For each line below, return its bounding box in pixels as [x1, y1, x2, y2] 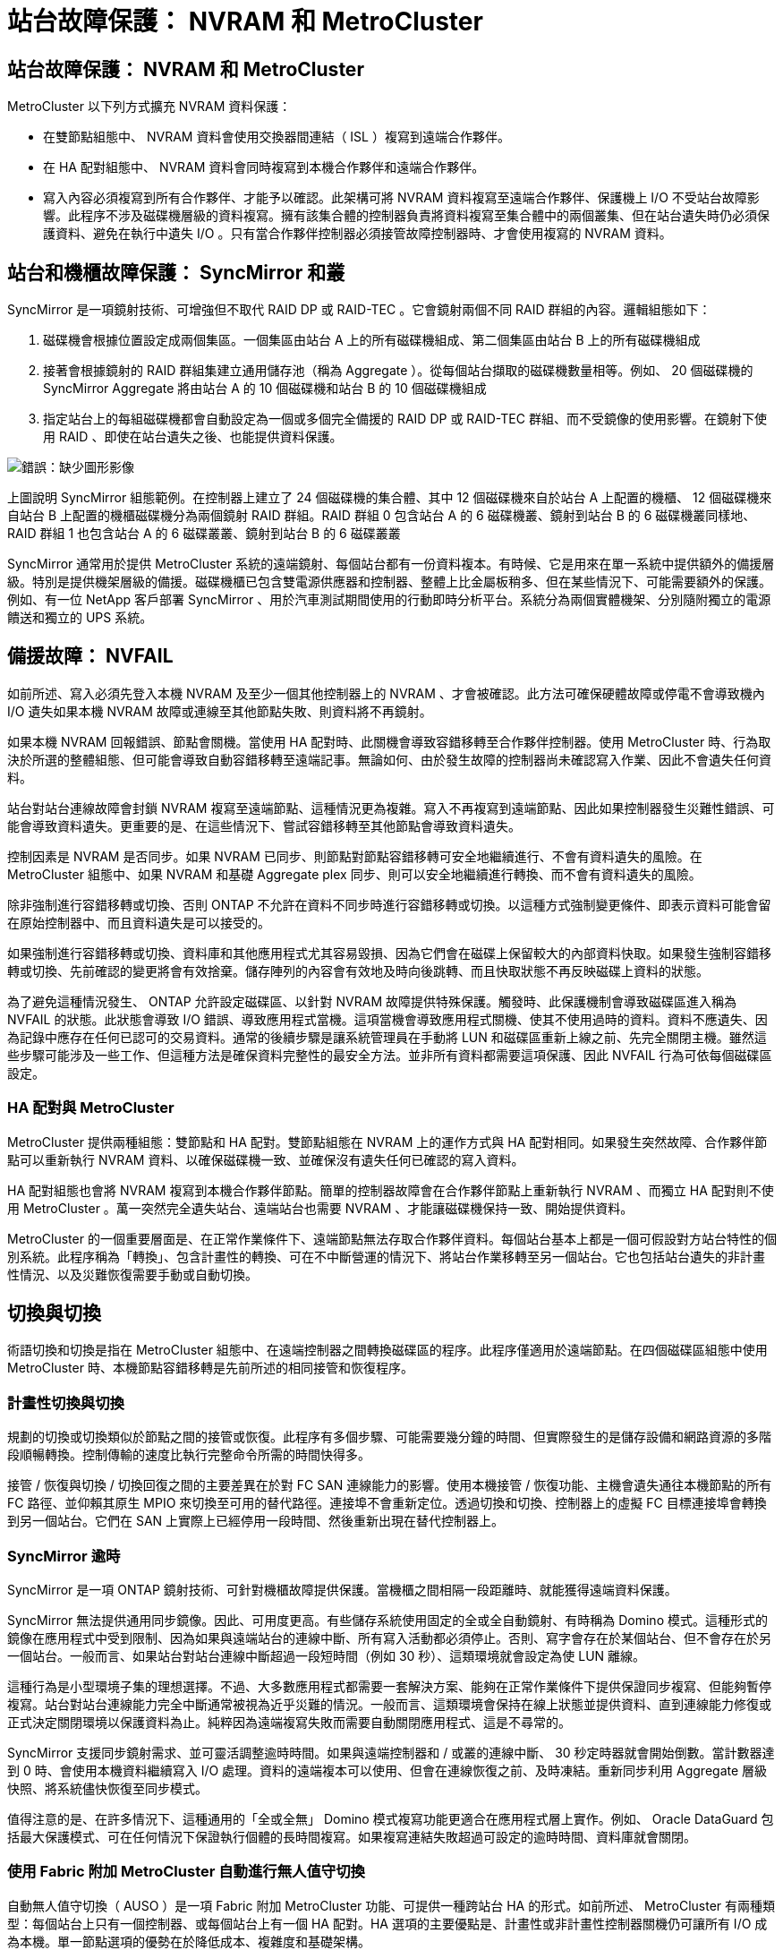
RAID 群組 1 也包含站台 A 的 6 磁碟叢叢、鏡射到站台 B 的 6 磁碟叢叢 [7, 526, 401, 542]
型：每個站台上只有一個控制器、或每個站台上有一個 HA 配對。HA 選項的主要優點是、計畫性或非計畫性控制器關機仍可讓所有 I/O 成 [7, 1915, 768, 1931]
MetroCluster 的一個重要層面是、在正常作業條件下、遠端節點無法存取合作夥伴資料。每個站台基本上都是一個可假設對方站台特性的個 [7, 1230, 777, 1246]
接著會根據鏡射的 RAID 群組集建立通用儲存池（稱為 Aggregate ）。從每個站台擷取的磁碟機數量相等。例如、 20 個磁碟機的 [43, 363, 753, 379]
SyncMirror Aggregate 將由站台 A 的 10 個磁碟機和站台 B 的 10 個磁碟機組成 [43, 381, 487, 397]
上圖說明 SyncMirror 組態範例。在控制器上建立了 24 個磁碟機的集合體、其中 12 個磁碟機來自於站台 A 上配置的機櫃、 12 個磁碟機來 [7, 490, 772, 506]
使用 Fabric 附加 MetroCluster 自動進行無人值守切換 [7, 1862, 365, 1881]
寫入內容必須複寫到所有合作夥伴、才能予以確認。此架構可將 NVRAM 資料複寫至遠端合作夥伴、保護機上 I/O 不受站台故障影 [43, 190, 760, 206]
